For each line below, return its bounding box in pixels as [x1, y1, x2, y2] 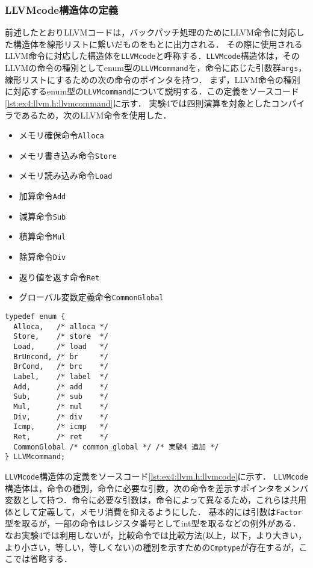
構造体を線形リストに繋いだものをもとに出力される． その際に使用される [13, 37, 303, 50]
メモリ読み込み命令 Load [19, 169, 113, 182]
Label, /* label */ [13, 372, 108, 381]
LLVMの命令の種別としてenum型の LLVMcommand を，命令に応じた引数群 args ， [5, 61, 307, 74]
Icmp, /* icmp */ [13, 422, 108, 431]
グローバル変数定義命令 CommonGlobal [19, 291, 164, 303]
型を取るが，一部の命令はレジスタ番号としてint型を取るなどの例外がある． [5, 517, 301, 529]
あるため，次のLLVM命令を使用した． [21, 108, 172, 121]
